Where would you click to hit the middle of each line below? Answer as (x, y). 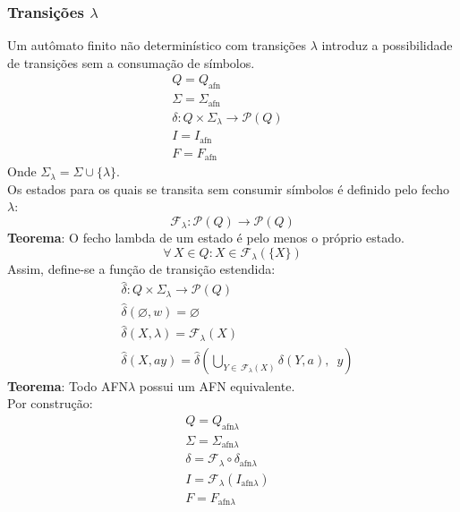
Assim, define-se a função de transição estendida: (141, 269)
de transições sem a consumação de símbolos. (131, 62)
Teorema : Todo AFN (68, 385)
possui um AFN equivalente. (217, 385)
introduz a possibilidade (387, 45)
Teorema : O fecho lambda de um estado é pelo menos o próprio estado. (206, 238)
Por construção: (50, 403)
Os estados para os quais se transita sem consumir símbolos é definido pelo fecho (229, 188)
